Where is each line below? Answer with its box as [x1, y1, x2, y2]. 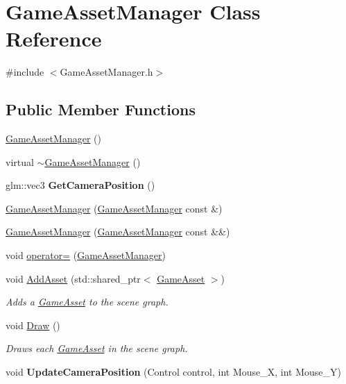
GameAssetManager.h [60, 65, 153, 79]
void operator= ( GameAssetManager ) [6, 248, 166, 262]
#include [6, 65, 44, 79]
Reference [6, 24, 102, 53]
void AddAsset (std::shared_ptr [6, 271, 141, 285]
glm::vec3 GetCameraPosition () [6, 178, 155, 192]
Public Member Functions [6, 99, 196, 120]
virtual [6, 154, 34, 169]
